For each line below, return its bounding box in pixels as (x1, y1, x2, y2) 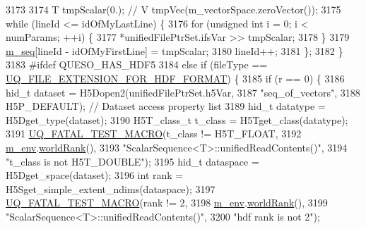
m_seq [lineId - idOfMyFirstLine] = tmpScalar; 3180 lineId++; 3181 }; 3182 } (6, 43, 343, 58)
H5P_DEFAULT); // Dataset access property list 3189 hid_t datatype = (6, 99, 326, 113)
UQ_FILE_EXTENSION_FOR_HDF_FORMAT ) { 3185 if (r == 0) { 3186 (6, 70, 345, 85)
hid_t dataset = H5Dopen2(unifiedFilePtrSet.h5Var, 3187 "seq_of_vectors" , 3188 (6, 85, 360, 99)
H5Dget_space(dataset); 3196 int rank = (6, 168, 184, 182)
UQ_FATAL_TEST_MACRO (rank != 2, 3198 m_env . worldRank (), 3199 (6, 195, 328, 210)
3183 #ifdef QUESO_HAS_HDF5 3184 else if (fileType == (6, 57, 268, 72)
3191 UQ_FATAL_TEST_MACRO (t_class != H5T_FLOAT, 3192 (6, 126, 302, 141)
